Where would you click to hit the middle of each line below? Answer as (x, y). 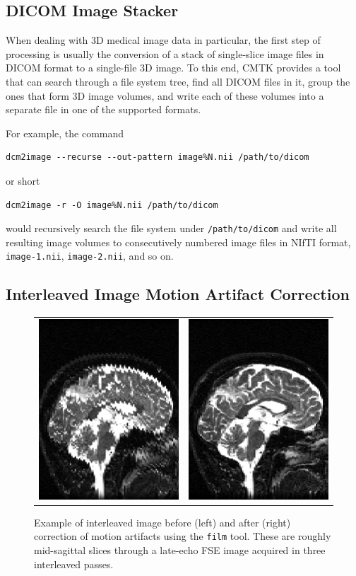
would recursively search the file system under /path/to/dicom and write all (171, 228)
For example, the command (65, 133)
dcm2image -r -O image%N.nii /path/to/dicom (112, 205)
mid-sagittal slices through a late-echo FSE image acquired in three (180, 550)
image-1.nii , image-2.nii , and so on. (90, 256)
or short (23, 180)
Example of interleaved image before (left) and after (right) (162, 522)
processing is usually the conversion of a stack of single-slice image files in (165, 53)
